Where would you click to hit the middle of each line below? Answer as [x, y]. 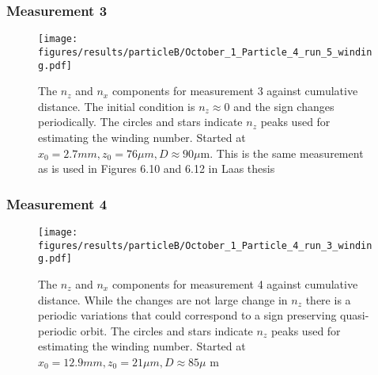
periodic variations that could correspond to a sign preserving [187, 315]
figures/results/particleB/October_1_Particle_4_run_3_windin [205, 245]
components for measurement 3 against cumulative [235, 91]
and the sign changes [284, 106]
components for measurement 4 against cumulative [235, 283]
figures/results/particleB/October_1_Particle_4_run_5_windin [205, 52]
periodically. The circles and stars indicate [140, 122]
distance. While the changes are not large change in [163, 299]
